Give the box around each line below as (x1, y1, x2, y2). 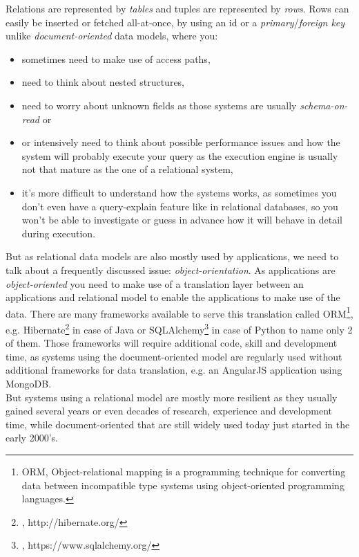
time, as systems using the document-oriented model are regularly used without (6, 349, 342, 363)
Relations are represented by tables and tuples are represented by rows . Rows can (6, 1, 349, 15)
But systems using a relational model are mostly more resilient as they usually (6, 390, 338, 404)
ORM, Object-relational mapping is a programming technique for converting (21, 464, 346, 478)
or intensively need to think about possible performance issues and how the (21, 135, 340, 149)
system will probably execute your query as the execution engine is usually (21, 148, 338, 163)
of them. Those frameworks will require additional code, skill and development (6, 336, 338, 350)
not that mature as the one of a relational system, (21, 162, 233, 176)
